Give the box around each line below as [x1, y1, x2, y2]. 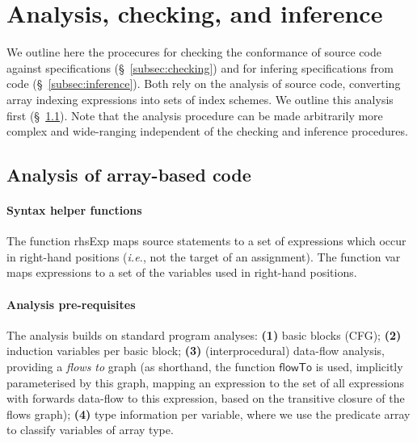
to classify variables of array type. [6, 421, 174, 438]
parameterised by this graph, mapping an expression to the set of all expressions [6, 374, 404, 391]
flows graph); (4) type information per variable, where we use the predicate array [6, 405, 411, 422]
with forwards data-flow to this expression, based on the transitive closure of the [6, 390, 405, 407]
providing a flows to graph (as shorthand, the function [6, 358, 276, 375]
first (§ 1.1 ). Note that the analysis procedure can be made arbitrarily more [6, 107, 383, 123]
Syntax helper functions [6, 202, 142, 219]
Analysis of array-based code [6, 162, 251, 187]
